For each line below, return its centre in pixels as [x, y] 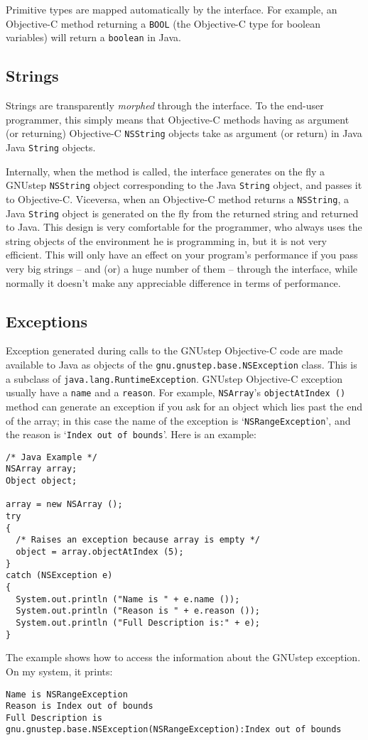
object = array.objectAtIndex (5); [100, 552]
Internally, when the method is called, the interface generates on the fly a [166, 171]
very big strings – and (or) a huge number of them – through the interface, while [182, 268]
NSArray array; [42, 469]
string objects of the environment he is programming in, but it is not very [167, 240]
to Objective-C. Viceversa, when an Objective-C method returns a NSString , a [177, 198]
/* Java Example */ [52, 457]
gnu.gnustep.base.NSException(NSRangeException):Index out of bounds [174, 730]
